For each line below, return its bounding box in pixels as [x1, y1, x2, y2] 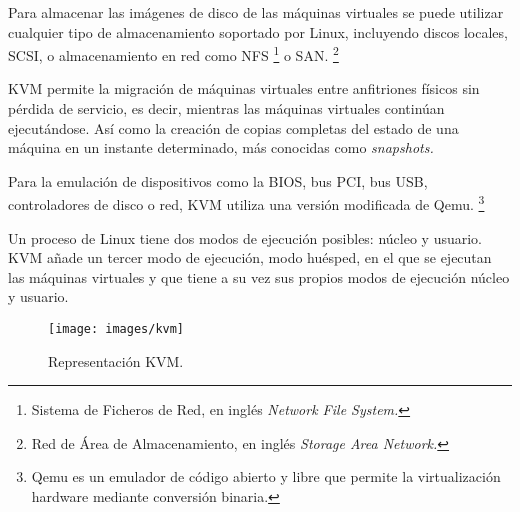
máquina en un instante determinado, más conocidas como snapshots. [8, 137, 434, 158]
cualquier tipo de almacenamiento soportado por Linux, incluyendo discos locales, [8, 21, 508, 42]
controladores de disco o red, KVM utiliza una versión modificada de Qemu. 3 [8, 191, 485, 215]
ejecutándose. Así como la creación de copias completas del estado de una [8, 117, 459, 138]
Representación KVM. [48, 350, 184, 371]
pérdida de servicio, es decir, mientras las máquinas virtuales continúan [8, 98, 445, 119]
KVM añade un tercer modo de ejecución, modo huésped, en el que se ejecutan [8, 247, 492, 268]
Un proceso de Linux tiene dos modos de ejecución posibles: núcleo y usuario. [8, 227, 482, 248]
